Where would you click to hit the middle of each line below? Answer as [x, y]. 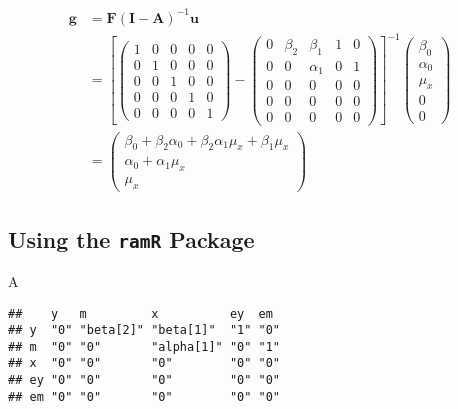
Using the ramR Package [131, 238]
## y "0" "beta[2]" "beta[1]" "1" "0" [144, 330]
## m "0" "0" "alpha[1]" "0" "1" [144, 346]
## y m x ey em [140, 313]
